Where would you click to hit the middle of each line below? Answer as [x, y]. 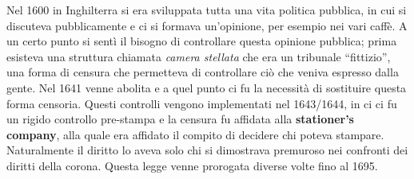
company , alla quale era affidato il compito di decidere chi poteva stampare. [195, 134]
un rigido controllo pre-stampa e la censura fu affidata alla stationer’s [180, 119]
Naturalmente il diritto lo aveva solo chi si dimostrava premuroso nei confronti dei [207, 150]
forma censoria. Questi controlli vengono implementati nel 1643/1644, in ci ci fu [202, 103]
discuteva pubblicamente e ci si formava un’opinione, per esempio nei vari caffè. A [207, 25]
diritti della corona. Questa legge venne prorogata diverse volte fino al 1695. [192, 165]
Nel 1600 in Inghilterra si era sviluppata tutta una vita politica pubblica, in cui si [207, 10]
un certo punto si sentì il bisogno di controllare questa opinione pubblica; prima [202, 41]
